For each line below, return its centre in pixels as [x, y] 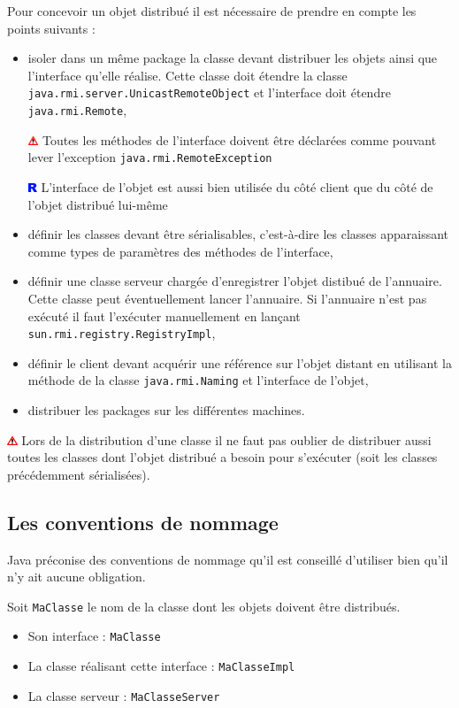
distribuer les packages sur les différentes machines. [166, 410]
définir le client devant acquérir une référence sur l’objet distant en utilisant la [240, 362]
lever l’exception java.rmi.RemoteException [150, 157]
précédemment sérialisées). [79, 474]
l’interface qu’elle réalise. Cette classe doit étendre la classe [187, 75]
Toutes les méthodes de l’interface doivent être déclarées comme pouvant [239, 139]
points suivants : [51, 28]
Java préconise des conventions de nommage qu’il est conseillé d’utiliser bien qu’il [228, 559]
